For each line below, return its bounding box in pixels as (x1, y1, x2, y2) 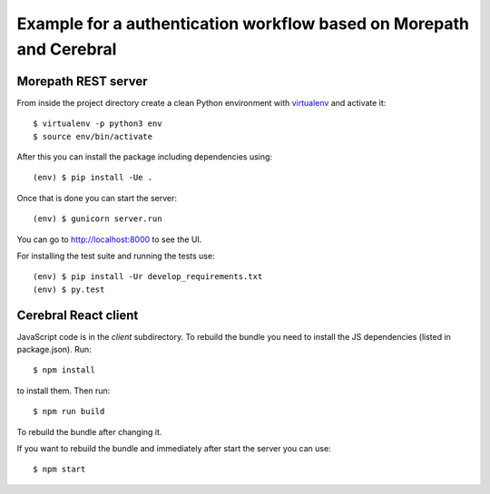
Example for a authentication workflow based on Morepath (16, 14, 469, 34)
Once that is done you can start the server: (16, 192, 177, 203)
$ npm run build (33, 406, 105, 417)
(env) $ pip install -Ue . (33, 172, 153, 183)
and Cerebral (16, 39, 117, 59)
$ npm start (33, 464, 86, 475)
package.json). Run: (16, 344, 93, 355)
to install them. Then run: (16, 385, 111, 396)
